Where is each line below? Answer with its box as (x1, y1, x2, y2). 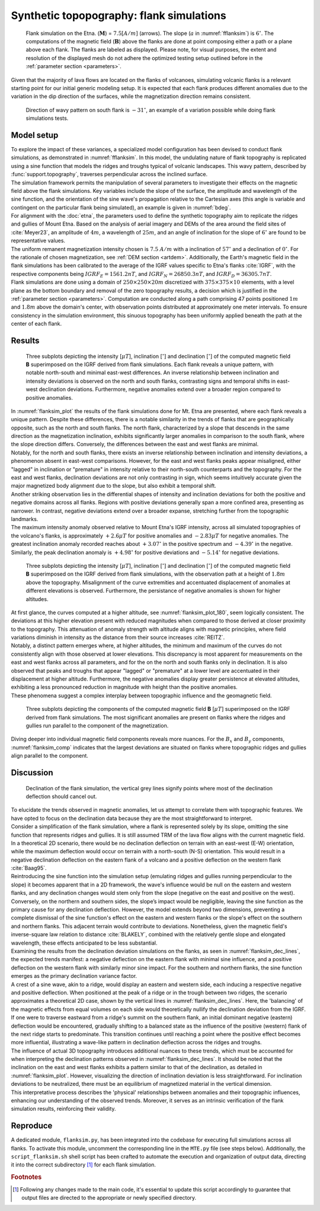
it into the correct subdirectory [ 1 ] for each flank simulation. (11, 1161, 156, 1168)
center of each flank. (11, 320, 62, 328)
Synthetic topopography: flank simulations (11, 9, 226, 22)
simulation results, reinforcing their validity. (11, 1105, 116, 1113)
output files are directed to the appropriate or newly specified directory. (21, 1194, 197, 1201)
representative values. (11, 237, 65, 244)
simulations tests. (25, 115, 69, 122)
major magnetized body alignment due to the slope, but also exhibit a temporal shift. (11, 482, 216, 490)
